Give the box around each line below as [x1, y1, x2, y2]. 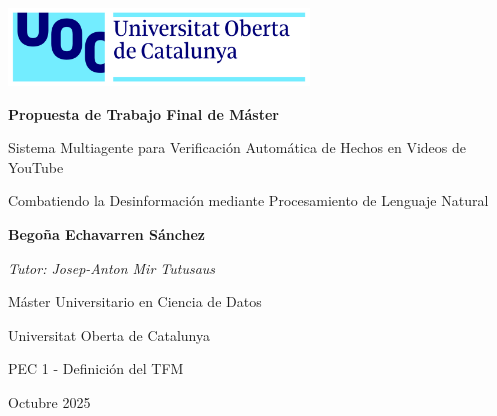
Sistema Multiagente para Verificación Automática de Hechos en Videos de [8, 137, 466, 158]
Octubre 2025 [8, 391, 91, 412]
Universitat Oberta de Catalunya [8, 324, 211, 345]
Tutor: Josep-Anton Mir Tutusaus [8, 257, 216, 278]
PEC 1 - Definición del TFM [8, 358, 184, 379]
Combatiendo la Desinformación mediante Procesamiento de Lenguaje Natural [8, 190, 489, 211]
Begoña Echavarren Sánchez [8, 223, 205, 244]
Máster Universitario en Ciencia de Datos [8, 291, 262, 312]
